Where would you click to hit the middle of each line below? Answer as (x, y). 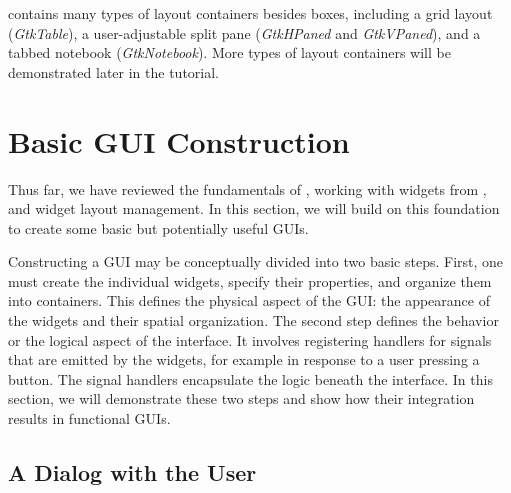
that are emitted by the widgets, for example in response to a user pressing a (244, 359)
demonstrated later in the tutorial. (113, 71)
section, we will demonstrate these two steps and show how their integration (241, 398)
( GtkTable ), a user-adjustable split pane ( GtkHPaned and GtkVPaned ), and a (244, 32)
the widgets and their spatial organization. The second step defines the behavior (253, 320)
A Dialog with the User (132, 472)
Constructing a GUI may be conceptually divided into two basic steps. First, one (256, 261)
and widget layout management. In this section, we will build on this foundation (254, 208)
